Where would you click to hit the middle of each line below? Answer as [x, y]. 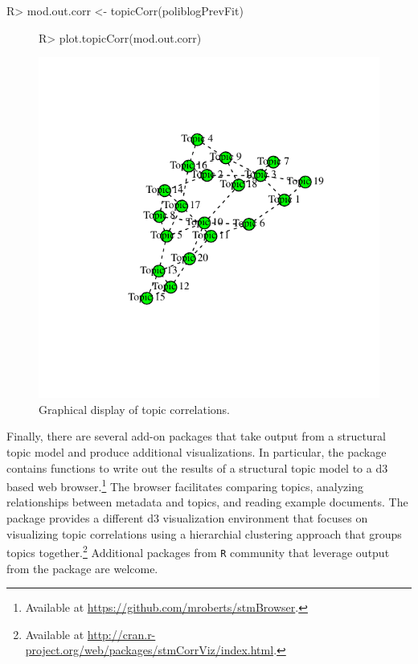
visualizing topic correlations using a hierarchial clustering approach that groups [204, 533]
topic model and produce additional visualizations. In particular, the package [197, 451]
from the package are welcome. [82, 568]
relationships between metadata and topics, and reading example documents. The [207, 502]
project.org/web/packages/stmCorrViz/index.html [150, 650]
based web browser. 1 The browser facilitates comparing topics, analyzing [185, 485]
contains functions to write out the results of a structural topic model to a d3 [197, 467]
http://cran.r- [121, 634]
